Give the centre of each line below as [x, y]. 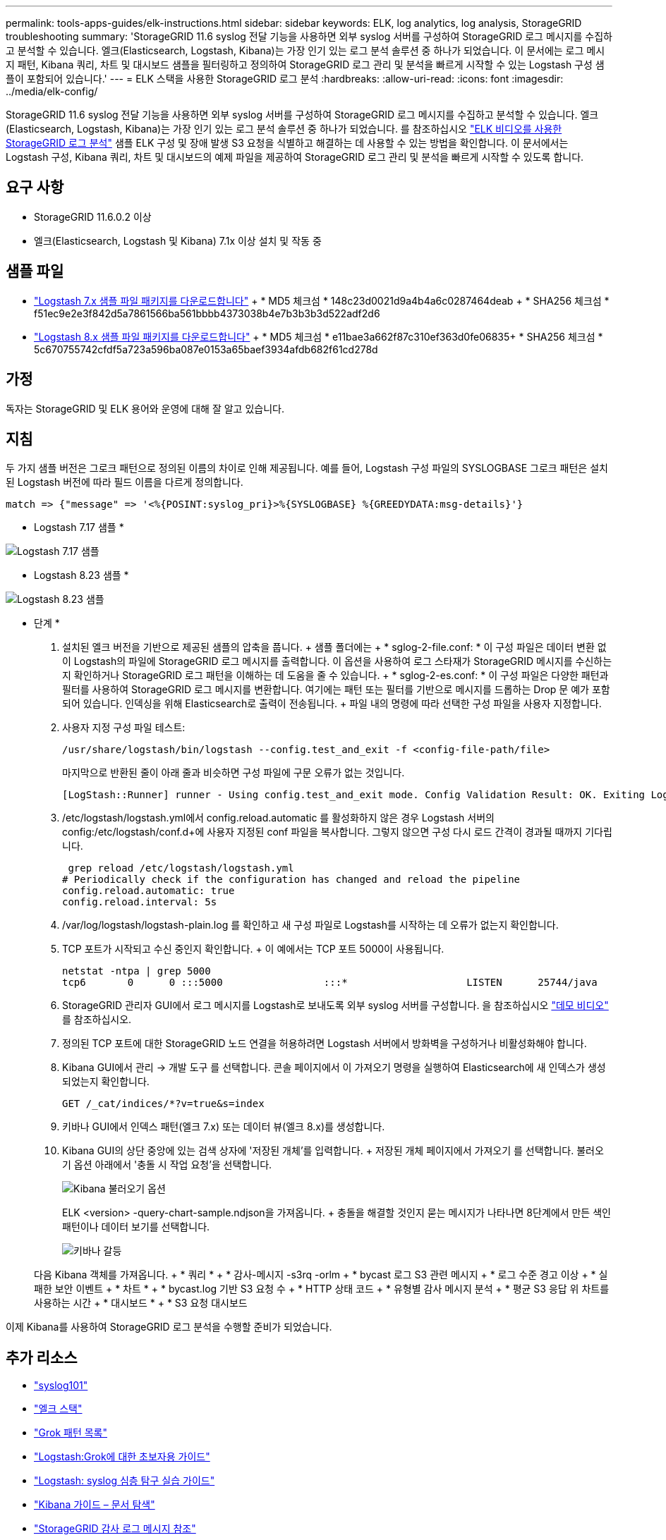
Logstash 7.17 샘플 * [79, 527]
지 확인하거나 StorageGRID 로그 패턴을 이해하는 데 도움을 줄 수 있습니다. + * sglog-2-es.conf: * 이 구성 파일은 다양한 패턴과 [335, 676]
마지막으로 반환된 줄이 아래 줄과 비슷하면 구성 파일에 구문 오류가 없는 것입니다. [234, 773]
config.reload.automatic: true [149, 891]
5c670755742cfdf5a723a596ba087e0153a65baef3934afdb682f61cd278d [206, 349]
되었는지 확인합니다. [106, 1082]
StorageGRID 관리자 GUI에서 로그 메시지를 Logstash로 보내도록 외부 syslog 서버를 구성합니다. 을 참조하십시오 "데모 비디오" [335, 1006]
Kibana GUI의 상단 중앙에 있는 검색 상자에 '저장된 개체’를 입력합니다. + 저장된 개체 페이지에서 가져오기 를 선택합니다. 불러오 [333, 1151]
